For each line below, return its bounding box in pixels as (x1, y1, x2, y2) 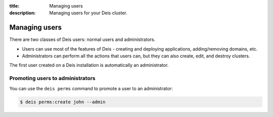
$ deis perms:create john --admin (20, 99, 106, 105)
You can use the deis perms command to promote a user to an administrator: (9, 85, 173, 91)
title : (9, 3, 20, 9)
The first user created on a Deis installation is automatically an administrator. (9, 62, 169, 68)
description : (9, 10, 36, 16)
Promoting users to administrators (9, 75, 96, 82)
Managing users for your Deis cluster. (49, 10, 127, 16)
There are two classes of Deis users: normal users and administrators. (9, 36, 156, 43)
